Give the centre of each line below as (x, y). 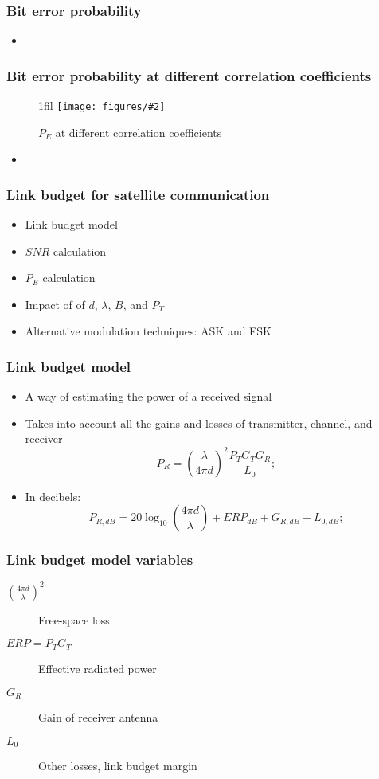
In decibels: (53, 496)
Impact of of (55, 304)
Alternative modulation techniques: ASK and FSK (148, 331)
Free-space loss (74, 619)
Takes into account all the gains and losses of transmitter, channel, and (199, 423)
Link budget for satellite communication (138, 194)
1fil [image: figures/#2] (102, 106)
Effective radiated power (98, 668)
